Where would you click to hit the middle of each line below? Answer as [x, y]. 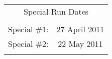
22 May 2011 [80, 44]
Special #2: [28, 44]
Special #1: [28, 29]
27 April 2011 [80, 29]
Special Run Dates [56, 11]
